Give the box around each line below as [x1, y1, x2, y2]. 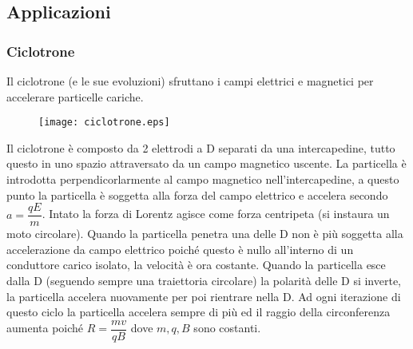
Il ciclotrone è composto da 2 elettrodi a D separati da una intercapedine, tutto [6, 139, 395, 156]
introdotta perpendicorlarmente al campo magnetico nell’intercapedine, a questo [6, 171, 399, 188]
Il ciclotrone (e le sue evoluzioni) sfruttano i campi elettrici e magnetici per [6, 73, 374, 89]
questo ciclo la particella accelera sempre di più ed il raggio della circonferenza [6, 303, 391, 320]
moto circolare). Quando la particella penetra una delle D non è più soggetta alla [6, 225, 403, 242]
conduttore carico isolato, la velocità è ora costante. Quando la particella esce [6, 256, 386, 273]
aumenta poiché [6, 319, 84, 336]
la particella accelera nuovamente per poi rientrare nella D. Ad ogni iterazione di [6, 288, 401, 304]
